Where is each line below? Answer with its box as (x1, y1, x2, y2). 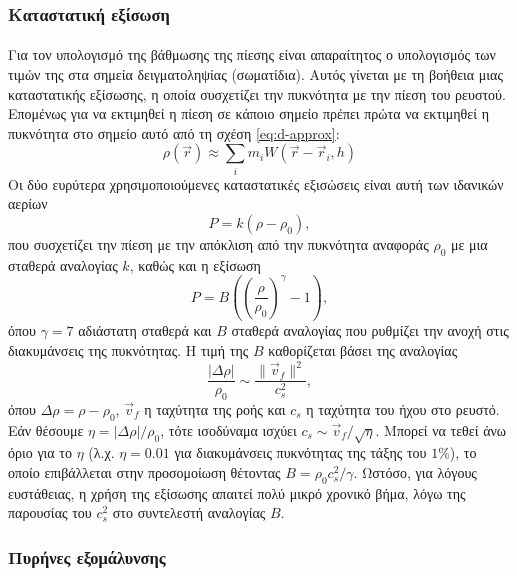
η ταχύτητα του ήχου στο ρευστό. (306, 398, 500, 419)
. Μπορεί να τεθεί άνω (375, 419, 507, 440)
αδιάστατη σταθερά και (78, 320, 212, 341)
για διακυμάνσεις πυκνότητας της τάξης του (174, 442, 427, 463)
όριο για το (8, 442, 72, 463)
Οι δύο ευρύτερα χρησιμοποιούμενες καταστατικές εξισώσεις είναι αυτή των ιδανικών (8, 173, 504, 194)
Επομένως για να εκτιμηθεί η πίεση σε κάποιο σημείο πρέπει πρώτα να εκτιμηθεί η (8, 103, 489, 124)
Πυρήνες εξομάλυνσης (8, 544, 166, 569)
